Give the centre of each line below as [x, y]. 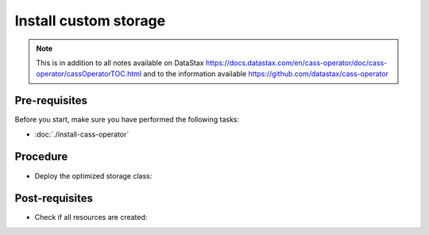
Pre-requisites [51, 100]
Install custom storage [90, 21]
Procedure [41, 157]
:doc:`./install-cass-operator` [82, 134]
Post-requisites [54, 198]
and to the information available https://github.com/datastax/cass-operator [266, 74]
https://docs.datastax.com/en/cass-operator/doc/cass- [296, 63]
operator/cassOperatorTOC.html [89, 74]
